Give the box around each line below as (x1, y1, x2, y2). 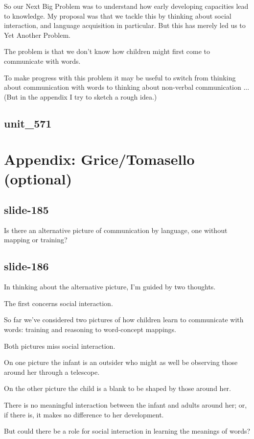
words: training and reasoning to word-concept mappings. (4, 324, 176, 335)
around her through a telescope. (4, 366, 100, 377)
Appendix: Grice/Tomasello (4, 149, 195, 169)
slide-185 (4, 202, 49, 217)
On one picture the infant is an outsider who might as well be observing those (4, 357, 238, 367)
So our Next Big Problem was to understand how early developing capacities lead (4, 1, 249, 11)
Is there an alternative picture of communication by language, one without (4, 225, 228, 235)
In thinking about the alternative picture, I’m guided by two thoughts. (4, 282, 216, 292)
